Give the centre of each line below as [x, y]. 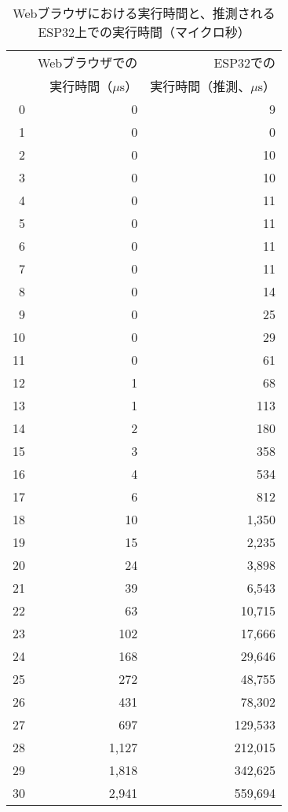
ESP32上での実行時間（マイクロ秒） [144, 32]
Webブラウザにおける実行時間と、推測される [144, 13]
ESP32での [245, 62]
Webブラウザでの [88, 62]
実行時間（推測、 [201, 86]
